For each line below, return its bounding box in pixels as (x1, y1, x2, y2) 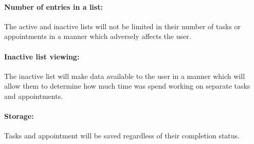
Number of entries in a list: (4, 1, 103, 12)
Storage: (4, 111, 34, 121)
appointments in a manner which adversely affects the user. (4, 31, 191, 42)
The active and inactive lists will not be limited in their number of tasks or (4, 20, 241, 31)
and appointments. (4, 90, 63, 101)
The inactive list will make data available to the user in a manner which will (4, 70, 245, 81)
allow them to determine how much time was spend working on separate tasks (4, 80, 250, 91)
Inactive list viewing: (4, 51, 80, 61)
